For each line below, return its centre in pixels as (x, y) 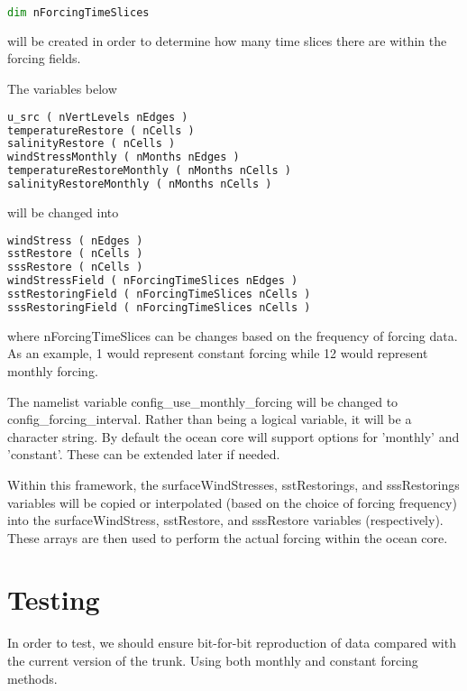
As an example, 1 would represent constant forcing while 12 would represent (218, 353)
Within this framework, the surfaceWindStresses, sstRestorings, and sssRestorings (233, 484)
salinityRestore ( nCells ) (92, 144)
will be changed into (63, 212)
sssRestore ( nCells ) (75, 267)
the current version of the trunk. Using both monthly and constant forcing (213, 660)
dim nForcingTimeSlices (78, 13)
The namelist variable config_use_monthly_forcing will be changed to (203, 401)
